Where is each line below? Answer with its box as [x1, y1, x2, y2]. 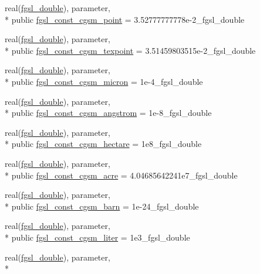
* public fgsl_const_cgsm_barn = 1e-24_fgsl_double [5, 200, 199, 212]
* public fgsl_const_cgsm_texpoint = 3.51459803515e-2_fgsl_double [5, 44, 256, 56]
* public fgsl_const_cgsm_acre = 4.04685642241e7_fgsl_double [5, 169, 238, 181]
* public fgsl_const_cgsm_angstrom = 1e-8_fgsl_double [5, 107, 212, 119]
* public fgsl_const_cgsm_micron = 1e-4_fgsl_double [5, 75, 203, 87]
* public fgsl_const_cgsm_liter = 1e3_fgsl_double [5, 231, 190, 243]
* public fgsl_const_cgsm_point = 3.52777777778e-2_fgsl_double [5, 13, 245, 25]
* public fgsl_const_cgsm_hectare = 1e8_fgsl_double [5, 138, 202, 150]
